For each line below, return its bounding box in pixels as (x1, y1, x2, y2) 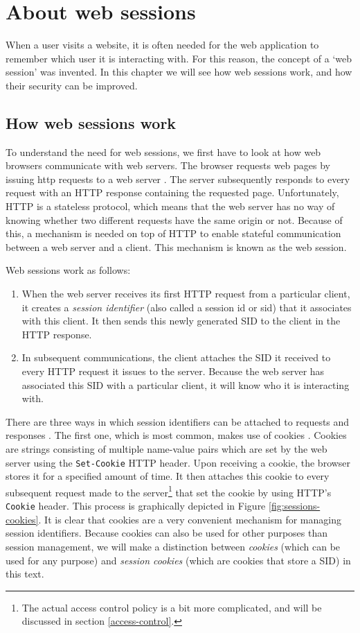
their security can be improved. (6, 78, 138, 92)
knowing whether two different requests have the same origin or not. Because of (6, 212, 343, 227)
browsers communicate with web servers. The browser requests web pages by (6, 158, 331, 173)
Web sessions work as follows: (6, 263, 131, 277)
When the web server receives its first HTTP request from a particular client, (21, 286, 350, 301)
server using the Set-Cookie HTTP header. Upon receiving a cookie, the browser (6, 455, 351, 469)
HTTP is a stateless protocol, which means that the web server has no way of (6, 199, 335, 214)
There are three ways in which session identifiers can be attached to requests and (6, 414, 350, 428)
